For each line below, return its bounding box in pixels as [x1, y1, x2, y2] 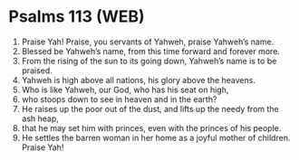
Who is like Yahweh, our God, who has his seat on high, [21, 84, 229, 95]
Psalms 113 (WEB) [8, 6, 146, 27]
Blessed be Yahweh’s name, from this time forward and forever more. [21, 45, 280, 56]
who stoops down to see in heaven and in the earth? [21, 93, 217, 105]
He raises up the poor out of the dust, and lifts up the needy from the [21, 103, 279, 114]
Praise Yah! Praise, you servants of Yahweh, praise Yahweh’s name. [21, 36, 275, 47]
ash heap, [21, 113, 60, 124]
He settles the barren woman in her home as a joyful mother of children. [21, 132, 291, 143]
